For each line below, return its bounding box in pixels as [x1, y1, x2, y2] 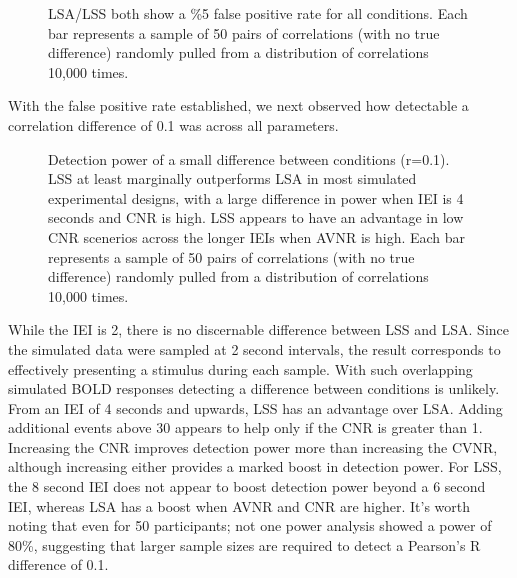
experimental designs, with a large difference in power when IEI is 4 [48, 187, 464, 208]
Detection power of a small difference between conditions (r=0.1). [48, 148, 450, 169]
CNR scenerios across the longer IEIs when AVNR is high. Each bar [48, 226, 466, 247]
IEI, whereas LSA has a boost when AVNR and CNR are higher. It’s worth [8, 495, 471, 516]
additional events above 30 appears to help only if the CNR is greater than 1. [8, 417, 483, 438]
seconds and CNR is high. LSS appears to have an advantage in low [48, 207, 464, 228]
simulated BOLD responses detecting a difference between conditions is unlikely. [8, 378, 500, 399]
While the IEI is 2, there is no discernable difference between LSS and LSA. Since [8, 319, 510, 340]
